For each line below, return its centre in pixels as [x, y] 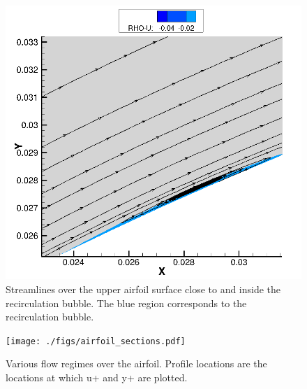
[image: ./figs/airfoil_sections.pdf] [96, 341]
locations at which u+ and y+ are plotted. [97, 377]
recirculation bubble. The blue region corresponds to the [126, 303]
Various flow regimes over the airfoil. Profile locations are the [136, 363]
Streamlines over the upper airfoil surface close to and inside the [143, 289]
